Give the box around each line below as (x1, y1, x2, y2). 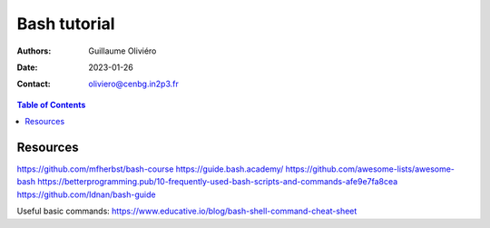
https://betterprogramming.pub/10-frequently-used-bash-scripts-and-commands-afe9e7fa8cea (37, 176, 398, 187)
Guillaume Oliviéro (88, 45, 157, 56)
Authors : (16, 45, 52, 56)
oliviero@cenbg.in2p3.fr (88, 78, 179, 90)
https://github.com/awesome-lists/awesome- (285, 164, 456, 174)
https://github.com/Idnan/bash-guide (16, 189, 156, 200)
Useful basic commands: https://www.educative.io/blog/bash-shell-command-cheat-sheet (16, 205, 358, 217)
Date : (16, 62, 38, 73)
